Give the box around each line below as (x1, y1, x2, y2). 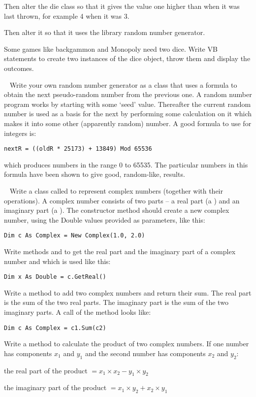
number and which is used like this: (4, 256, 111, 266)
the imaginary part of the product (4, 382, 107, 393)
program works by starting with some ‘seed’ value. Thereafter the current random (4, 99, 251, 109)
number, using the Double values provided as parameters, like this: (4, 214, 205, 225)
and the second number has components (85, 348, 206, 358)
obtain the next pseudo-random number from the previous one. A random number (4, 89, 252, 99)
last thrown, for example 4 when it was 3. (4, 10, 129, 21)
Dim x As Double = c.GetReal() (4, 273, 106, 281)
